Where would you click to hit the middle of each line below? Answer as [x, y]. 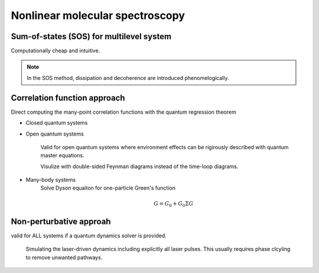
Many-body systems [51, 180]
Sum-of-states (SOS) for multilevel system [91, 36]
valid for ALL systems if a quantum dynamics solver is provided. [89, 235]
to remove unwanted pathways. [64, 257]
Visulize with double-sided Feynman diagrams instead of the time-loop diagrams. [139, 166]
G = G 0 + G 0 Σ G [174, 204]
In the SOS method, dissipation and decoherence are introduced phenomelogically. [128, 78]
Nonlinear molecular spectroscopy [98, 15]
